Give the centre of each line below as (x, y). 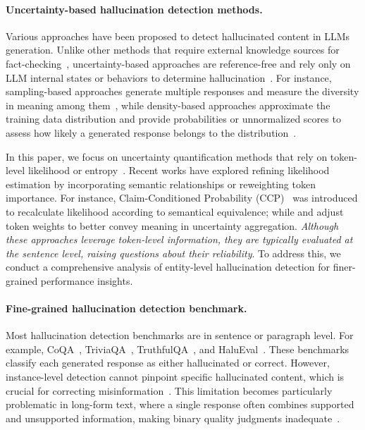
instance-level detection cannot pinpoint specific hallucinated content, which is (175, 377)
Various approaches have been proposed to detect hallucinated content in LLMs (178, 36)
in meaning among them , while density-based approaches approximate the (168, 105)
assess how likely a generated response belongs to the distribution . (151, 132)
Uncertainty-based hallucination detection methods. (134, 9)
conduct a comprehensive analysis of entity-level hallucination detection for (168, 267)
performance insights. (87, 280)
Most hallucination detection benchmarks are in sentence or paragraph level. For (180, 335)
